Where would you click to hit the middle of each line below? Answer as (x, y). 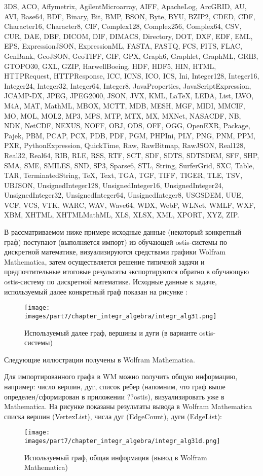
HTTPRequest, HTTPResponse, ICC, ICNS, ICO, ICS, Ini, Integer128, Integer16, (132, 76)
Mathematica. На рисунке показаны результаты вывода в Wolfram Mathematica (128, 406)
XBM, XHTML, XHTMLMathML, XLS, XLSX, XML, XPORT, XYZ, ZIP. (122, 215)
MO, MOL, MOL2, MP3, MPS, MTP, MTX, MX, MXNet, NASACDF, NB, (123, 115)
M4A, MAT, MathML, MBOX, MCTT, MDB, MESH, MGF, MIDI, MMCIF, (125, 105)
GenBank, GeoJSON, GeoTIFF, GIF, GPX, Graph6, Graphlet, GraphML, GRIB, (131, 56)
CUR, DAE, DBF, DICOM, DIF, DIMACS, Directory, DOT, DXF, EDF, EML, (128, 36)
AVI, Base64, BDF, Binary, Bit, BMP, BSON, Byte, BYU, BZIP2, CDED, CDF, (130, 16)
